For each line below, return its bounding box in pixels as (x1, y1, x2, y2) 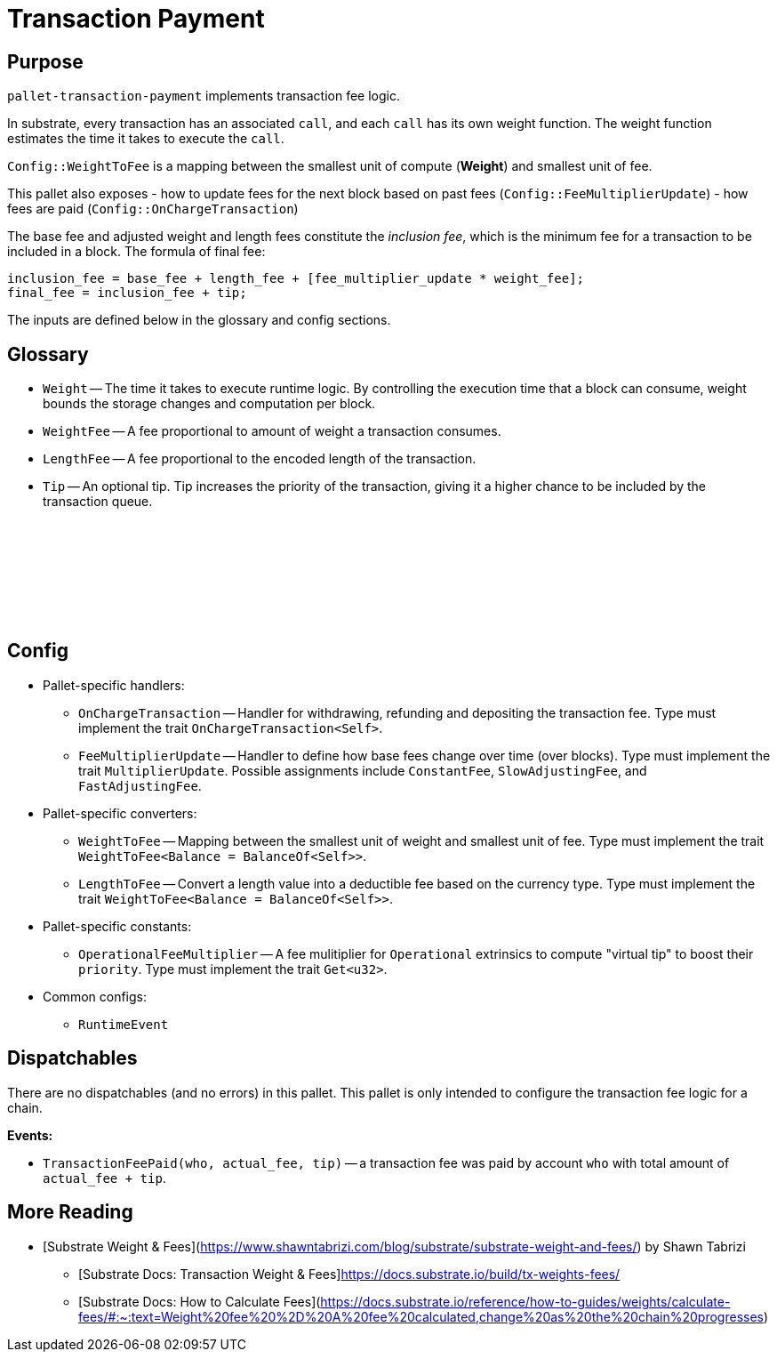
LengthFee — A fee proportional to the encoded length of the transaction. (43, 451, 477, 467)
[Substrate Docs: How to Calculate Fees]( (78, 1293, 321, 1309)
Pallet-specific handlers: (43, 677, 185, 693)
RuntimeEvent (78, 1017, 169, 1032)
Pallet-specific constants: (43, 918, 192, 934)
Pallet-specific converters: (43, 805, 197, 821)
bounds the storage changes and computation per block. (43, 396, 376, 412)
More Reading (7, 1201, 133, 1224)
